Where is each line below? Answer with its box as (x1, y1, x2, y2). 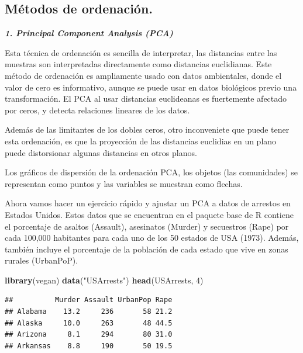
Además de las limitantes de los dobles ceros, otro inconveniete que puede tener (5, 123, 290, 136)
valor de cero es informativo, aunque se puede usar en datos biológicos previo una (5, 81, 297, 93)
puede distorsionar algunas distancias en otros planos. (5, 146, 197, 158)
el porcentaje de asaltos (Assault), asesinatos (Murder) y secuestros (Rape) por (5, 220, 289, 232)
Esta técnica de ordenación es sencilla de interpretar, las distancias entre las (5, 46, 277, 58)
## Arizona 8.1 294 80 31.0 (5, 330, 173, 339)
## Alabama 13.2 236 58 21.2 (5, 307, 173, 316)
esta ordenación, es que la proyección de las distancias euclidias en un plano (5, 134, 277, 147)
